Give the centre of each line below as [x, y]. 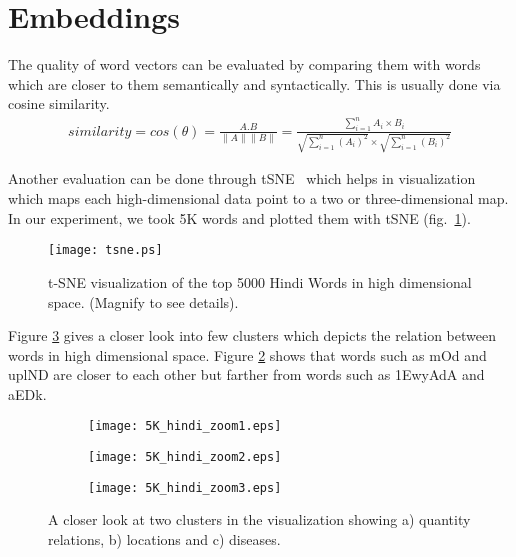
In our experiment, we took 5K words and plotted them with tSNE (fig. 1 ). [239, 217]
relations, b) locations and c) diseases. [164, 539]
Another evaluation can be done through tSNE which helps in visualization [242, 178]
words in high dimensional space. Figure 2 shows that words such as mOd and [247, 354]
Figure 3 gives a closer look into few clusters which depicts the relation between [252, 335]
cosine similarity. [59, 103]
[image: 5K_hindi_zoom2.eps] [185, 457]
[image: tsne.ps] [105, 250]
